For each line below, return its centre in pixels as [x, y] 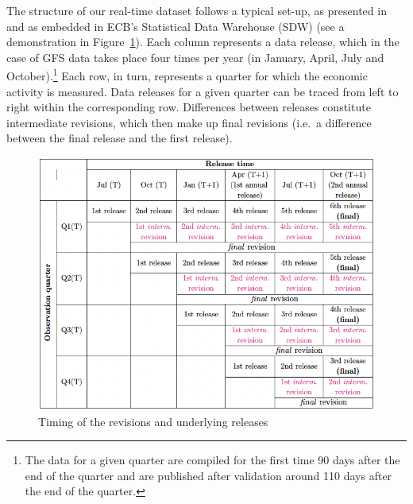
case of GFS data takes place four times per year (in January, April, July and [195, 57]
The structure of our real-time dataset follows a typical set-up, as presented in [197, 10]
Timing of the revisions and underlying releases [153, 421]
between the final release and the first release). [120, 138]
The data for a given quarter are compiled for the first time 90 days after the [212, 460]
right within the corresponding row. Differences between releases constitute [189, 107]
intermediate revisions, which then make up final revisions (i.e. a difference [189, 122]
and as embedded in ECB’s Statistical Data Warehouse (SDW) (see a [176, 26]
